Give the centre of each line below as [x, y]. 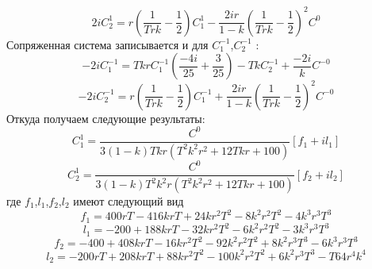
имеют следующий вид [128, 201]
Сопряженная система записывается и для [107, 44]
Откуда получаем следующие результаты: [106, 118]
